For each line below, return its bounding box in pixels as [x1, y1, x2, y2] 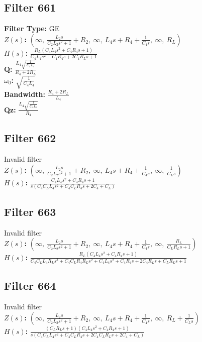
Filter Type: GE [4, 23, 60, 34]
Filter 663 [4, 203, 56, 219]
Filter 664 [4, 278, 56, 293]
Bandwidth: [4, 88, 45, 99]
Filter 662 [4, 130, 56, 146]
